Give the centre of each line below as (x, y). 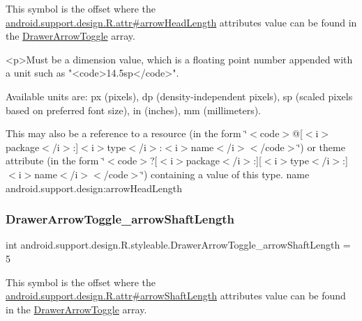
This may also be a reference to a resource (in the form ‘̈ (127, 133)
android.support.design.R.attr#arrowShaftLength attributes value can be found (176, 296)
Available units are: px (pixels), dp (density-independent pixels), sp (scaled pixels (179, 96)
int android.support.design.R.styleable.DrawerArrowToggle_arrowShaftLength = (178, 245)
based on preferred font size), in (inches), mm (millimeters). (134, 110)
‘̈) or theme (321, 147)
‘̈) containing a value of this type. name (225, 174)
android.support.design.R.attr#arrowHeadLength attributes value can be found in (181, 22)
